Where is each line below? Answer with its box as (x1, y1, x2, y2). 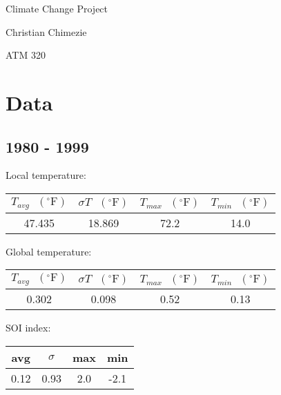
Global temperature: (6, 244, 92, 258)
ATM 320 (6, 48, 46, 62)
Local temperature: (6, 168, 86, 182)
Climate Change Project (6, 1, 108, 15)
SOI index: (6, 320, 51, 335)
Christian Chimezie (6, 24, 87, 39)
